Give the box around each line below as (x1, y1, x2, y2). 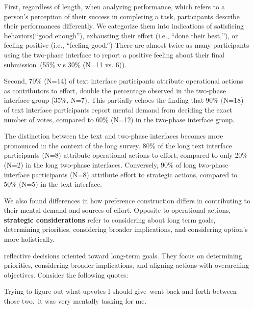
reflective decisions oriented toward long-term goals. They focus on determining (4, 250, 242, 260)
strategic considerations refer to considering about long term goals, (4, 214, 216, 225)
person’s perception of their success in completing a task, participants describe (4, 11, 240, 21)
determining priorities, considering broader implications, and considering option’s (4, 224, 248, 234)
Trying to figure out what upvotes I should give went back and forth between (4, 286, 237, 296)
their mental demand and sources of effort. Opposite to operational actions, (4, 205, 231, 215)
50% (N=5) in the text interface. (4, 179, 102, 189)
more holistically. (4, 234, 55, 244)
